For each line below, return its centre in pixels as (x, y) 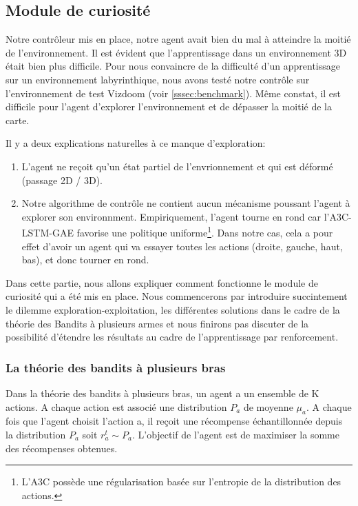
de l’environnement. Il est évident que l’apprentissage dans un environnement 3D (176, 52)
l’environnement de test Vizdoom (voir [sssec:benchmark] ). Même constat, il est (173, 93)
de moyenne (268, 406)
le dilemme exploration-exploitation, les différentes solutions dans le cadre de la (173, 309)
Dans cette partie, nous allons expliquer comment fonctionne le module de (162, 282)
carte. (18, 120)
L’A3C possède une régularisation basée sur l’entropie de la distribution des (181, 482)
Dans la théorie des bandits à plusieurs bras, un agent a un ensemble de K (162, 393)
